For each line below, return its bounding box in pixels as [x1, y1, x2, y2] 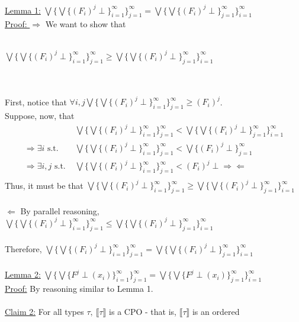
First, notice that [5, 95, 67, 108]
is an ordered [192, 305, 240, 318]
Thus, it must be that [5, 179, 83, 191]
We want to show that [45, 18, 126, 30]
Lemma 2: [5, 268, 41, 281]
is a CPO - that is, [109, 305, 177, 318]
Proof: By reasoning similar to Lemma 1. [5, 282, 153, 294]
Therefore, [5, 242, 42, 255]
